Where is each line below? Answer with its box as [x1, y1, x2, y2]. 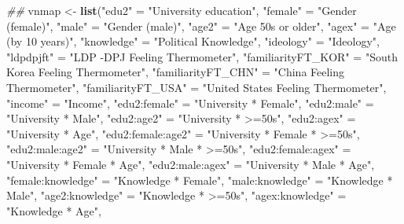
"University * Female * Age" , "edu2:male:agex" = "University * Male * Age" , [6, 156, 375, 172]
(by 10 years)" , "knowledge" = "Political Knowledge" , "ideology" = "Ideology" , [6, 33, 380, 50]
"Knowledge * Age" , [6, 202, 101, 218]
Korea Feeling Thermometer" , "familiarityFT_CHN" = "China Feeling [6, 64, 345, 80]
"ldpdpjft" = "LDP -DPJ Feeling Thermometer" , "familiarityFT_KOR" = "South [6, 48, 398, 64]
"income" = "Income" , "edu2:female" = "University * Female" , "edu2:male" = [6, 94, 374, 111]
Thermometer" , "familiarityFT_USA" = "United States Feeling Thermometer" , [6, 79, 387, 95]
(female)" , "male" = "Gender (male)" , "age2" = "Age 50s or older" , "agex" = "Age [6, 17, 396, 34]
